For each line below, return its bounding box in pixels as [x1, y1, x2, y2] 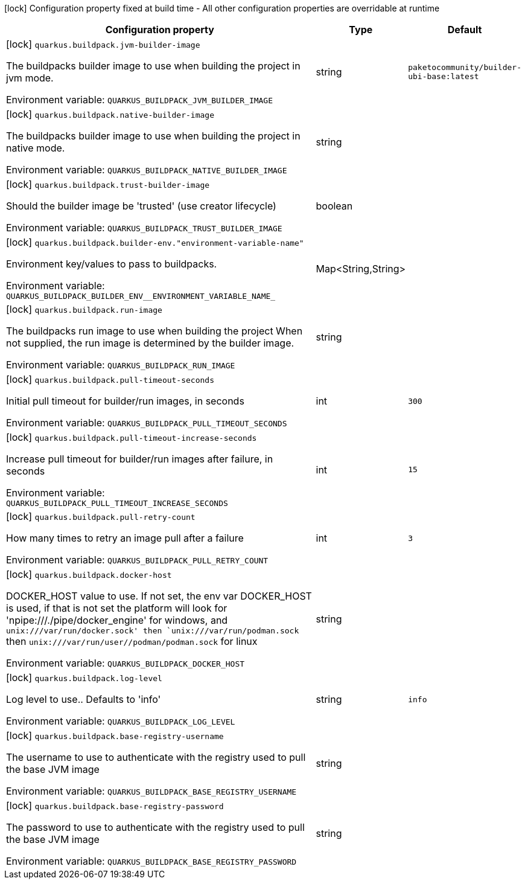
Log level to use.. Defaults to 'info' [6, 693, 161, 705]
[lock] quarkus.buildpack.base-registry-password [6, 799, 224, 812]
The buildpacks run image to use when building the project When [6, 325, 303, 337]
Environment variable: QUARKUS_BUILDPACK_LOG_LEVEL [6, 715, 235, 727]
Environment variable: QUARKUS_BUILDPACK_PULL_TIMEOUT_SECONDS [6, 417, 287, 429]
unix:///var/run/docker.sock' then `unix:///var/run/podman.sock [6, 626, 299, 635]
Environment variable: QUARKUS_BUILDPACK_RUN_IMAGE [6, 359, 235, 371]
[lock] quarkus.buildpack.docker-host [6, 568, 172, 580]
